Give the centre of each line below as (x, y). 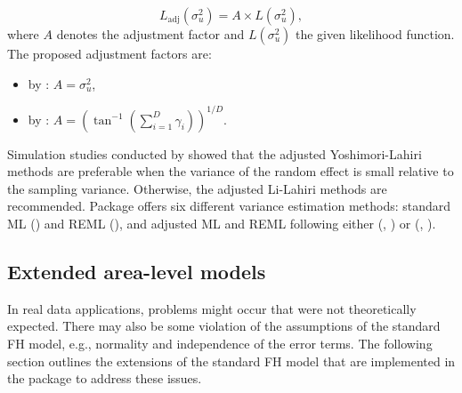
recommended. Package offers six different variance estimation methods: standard (229, 206)
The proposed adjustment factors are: (109, 53)
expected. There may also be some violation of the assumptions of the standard (224, 326)
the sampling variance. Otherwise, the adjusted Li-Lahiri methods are (197, 188)
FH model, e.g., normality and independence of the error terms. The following (220, 344)
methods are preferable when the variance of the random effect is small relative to (231, 171)
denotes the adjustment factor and (150, 34)
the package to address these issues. (105, 378)
